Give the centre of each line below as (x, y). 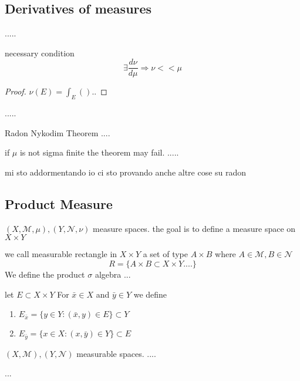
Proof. (16, 91)
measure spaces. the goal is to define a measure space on (194, 228)
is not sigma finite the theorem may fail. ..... (99, 152)
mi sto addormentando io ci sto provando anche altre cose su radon (126, 172)
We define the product (45, 274)
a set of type (165, 254)
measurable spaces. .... (116, 353)
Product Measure (59, 204)
